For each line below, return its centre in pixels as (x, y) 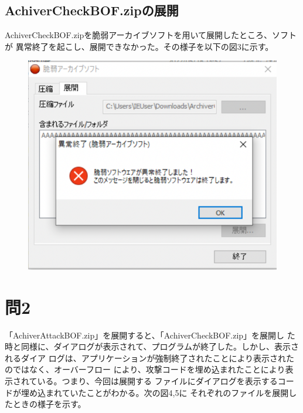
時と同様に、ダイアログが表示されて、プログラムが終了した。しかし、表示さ (152, 346)
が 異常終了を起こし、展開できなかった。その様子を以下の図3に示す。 (139, 46)
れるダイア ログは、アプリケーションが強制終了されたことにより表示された (150, 358)
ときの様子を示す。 (49, 404)
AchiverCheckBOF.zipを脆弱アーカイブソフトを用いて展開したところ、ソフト (151, 35)
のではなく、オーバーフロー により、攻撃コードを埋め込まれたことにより (145, 369)
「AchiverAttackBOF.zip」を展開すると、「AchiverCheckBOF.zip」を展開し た (150, 335)
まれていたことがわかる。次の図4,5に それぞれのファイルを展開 (167, 392)
